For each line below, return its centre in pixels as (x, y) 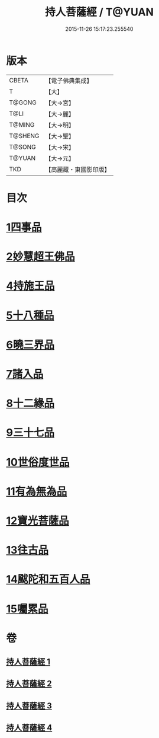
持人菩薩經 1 (28, 662)
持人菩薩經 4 (29, 728)
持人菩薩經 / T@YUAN (99, 12)
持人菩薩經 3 (29, 706)
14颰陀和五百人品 (48, 579)
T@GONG (23, 103)
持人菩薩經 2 (29, 684)
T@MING (22, 124)
